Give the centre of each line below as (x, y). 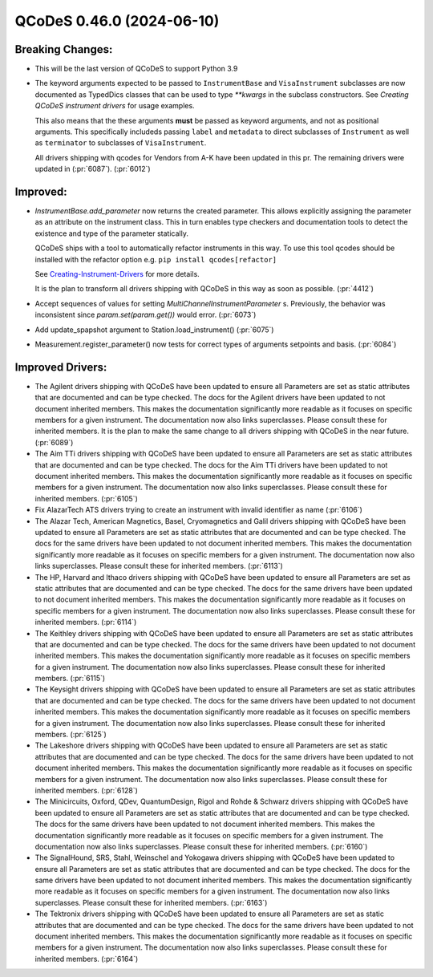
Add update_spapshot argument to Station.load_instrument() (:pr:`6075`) (154, 330)
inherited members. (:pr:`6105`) (86, 498)
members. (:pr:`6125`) (71, 735)
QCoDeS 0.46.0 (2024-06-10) (117, 21)
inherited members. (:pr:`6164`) (87, 959)
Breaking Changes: (64, 49)
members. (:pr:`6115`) (70, 679)
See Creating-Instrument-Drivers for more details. (117, 274)
